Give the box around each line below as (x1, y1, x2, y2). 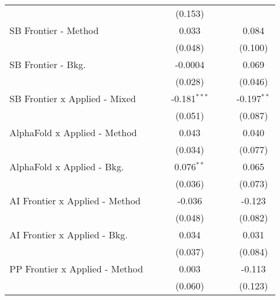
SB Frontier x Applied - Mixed (9, 92, 136, 105)
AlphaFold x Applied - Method (9, 126, 137, 139)
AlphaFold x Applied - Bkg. (9, 160, 124, 173)
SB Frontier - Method (9, 23, 99, 37)
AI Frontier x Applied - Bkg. (9, 228, 128, 241)
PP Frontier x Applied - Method (9, 262, 144, 275)
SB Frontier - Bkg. (9, 58, 86, 71)
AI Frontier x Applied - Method (9, 194, 141, 207)
